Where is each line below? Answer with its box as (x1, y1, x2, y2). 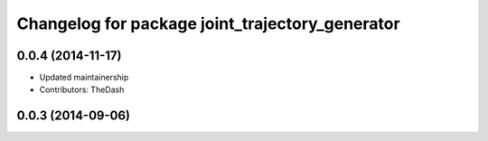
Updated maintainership (39, 72, 129, 83)
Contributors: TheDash (39, 84, 125, 95)
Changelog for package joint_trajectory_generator (16, 14, 401, 33)
